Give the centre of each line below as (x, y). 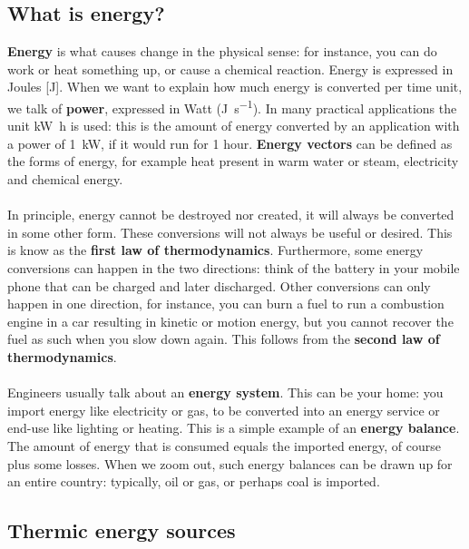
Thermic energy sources (122, 530)
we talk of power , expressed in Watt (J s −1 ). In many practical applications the (232, 106)
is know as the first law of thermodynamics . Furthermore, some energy (215, 250)
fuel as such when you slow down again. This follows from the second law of (224, 339)
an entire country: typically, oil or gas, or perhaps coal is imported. (194, 481)
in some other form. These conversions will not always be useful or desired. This (230, 232)
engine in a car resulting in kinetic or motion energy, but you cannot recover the (230, 321)
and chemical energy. (65, 179)
